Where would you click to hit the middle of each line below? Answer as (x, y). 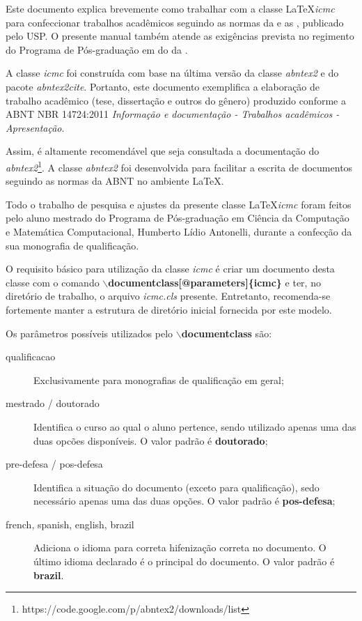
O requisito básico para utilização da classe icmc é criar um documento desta (170, 269)
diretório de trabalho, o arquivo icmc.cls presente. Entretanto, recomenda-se (168, 296)
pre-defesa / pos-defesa (54, 464)
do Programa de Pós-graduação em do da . (97, 49)
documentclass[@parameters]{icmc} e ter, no (214, 282)
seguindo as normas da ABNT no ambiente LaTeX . (115, 181)
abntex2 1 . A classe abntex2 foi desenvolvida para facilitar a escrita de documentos (179, 166)
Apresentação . (35, 127)
